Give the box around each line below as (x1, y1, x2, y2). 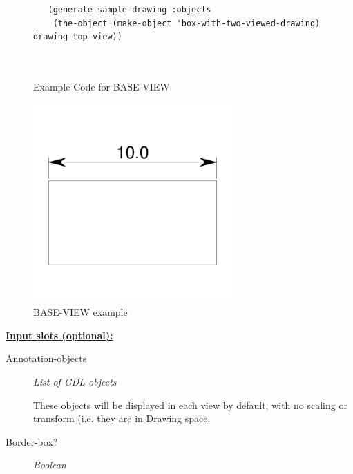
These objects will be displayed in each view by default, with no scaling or (33, 397, 347, 412)
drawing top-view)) (33, 32, 122, 42)
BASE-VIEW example (33, 305, 128, 319)
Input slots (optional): (6, 328, 113, 342)
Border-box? (6, 434, 58, 448)
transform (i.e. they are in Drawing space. (33, 411, 211, 426)
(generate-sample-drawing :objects (48, 5, 211, 15)
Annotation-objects (6, 351, 87, 366)
